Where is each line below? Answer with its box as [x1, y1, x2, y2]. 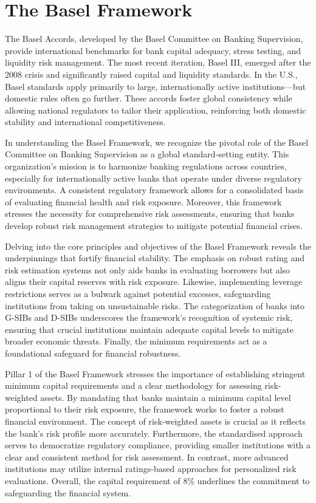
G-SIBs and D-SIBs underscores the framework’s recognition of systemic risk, [5, 311, 293, 324]
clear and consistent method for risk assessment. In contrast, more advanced [5, 450, 289, 463]
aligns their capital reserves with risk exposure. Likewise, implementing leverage [5, 275, 303, 288]
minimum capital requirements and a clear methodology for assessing [5, 379, 262, 392]
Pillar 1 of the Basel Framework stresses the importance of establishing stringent [5, 367, 306, 380]
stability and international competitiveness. [5, 115, 166, 128]
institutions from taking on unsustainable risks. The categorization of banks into [5, 299, 305, 312]
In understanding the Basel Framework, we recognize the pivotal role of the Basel [5, 135, 309, 148]
